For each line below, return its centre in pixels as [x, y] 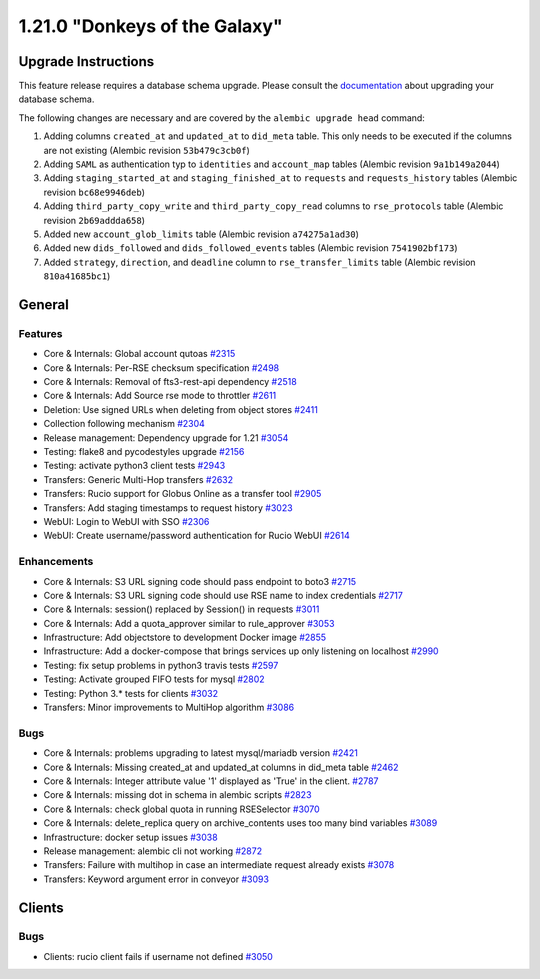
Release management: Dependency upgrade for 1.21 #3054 [166, 437]
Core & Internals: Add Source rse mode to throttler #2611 [160, 396]
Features [40, 333]
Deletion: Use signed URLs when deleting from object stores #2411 [181, 409]
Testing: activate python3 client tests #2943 [134, 466]
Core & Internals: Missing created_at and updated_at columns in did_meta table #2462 [221, 767]
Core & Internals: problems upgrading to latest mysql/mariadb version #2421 [201, 753]
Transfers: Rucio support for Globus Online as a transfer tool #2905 [182, 494]
